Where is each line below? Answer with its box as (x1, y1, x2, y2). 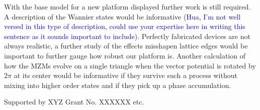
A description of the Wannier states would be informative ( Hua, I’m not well (4, 11, 241, 21)
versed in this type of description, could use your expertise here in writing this (4, 21, 245, 31)
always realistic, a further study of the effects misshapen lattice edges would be (4, 40, 248, 51)
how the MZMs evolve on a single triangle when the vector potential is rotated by (4, 60, 256, 70)
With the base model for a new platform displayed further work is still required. (4, 1, 251, 11)
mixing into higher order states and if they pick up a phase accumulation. (4, 79, 231, 90)
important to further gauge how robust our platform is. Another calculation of (4, 50, 245, 60)
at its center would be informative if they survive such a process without (14, 70, 237, 80)
